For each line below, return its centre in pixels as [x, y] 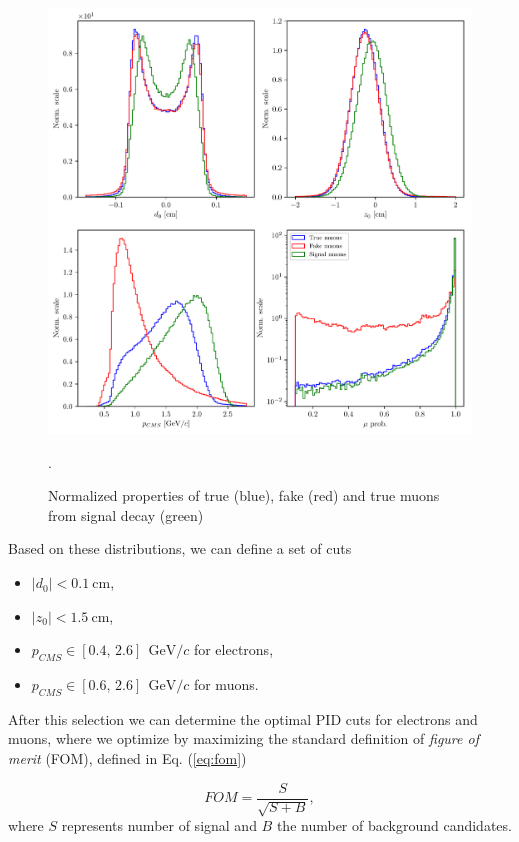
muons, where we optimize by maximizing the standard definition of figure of [243, 738]
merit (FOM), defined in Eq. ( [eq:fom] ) [127, 758]
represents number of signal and [159, 825]
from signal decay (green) [126, 514]
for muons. [226, 684]
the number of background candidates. [394, 825]
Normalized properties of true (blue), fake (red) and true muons [244, 495]
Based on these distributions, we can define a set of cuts [180, 548]
